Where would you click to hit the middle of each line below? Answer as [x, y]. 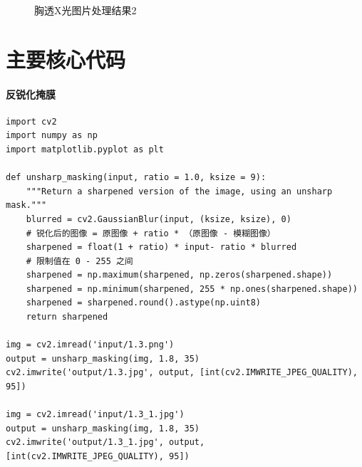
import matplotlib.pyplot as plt [85, 149]
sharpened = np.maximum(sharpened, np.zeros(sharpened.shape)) [179, 275]
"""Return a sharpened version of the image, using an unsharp [179, 191]
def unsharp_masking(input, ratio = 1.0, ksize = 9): [136, 178]
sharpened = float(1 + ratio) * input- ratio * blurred [161, 247]
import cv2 [31, 121]
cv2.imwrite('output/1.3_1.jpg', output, [105, 442]
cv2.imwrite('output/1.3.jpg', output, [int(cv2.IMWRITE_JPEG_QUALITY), [182, 373]
